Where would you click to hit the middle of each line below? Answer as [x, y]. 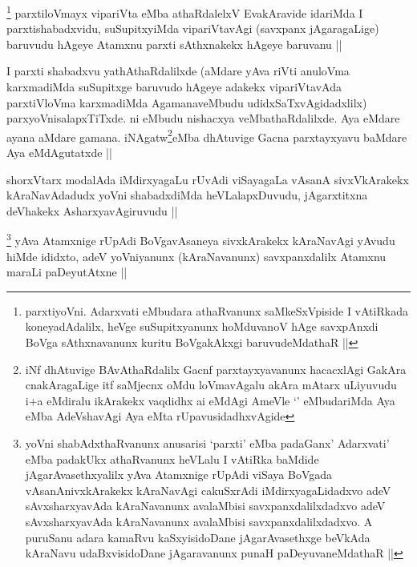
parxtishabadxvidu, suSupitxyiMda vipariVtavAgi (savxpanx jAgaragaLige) [193, 28]
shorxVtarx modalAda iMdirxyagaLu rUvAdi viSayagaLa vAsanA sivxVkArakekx [208, 179]
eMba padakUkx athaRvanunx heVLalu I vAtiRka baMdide [172, 458]
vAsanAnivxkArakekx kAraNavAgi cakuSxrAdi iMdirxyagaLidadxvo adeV [208, 490]
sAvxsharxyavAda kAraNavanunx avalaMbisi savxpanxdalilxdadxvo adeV [205, 506]
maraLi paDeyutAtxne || [67, 272]
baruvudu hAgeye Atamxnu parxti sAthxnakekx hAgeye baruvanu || [174, 44]
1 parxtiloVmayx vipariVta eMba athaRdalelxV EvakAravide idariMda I [185, 12]
